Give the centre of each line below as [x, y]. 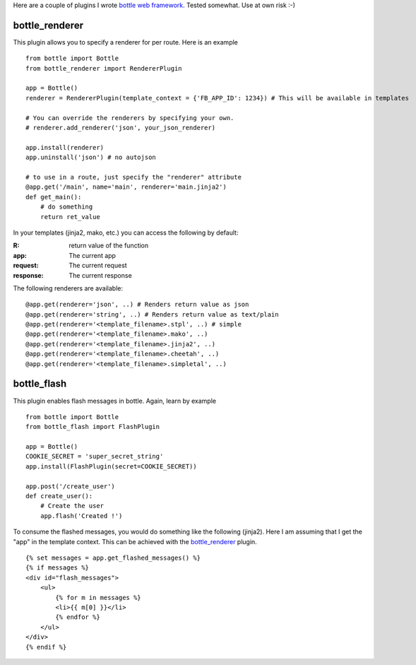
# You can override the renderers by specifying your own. [130, 118]
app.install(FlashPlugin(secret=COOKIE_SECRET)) [111, 466]
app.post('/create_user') [71, 486]
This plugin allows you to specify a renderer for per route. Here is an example [125, 42]
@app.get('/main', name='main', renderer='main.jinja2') [126, 187]
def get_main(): [54, 197]
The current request [98, 266]
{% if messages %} [58, 568]
